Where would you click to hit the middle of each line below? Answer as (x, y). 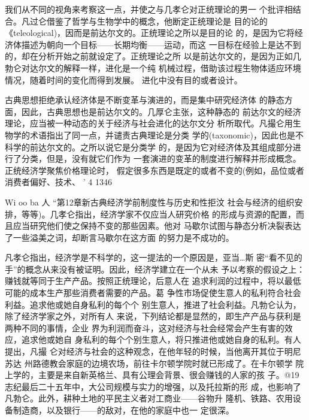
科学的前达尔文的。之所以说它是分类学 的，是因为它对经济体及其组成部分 (149, 146)
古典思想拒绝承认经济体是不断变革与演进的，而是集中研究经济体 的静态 (145, 100)
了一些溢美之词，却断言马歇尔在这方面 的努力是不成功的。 (119, 237)
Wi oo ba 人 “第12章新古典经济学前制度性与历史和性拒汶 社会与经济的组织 (150, 202)
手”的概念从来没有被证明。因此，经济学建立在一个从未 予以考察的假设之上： (155, 269)
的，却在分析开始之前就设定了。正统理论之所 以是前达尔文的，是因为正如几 (153, 56)
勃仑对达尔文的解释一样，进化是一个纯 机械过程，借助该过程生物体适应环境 (153, 67)
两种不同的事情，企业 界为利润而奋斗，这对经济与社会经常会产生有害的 (145, 327)
